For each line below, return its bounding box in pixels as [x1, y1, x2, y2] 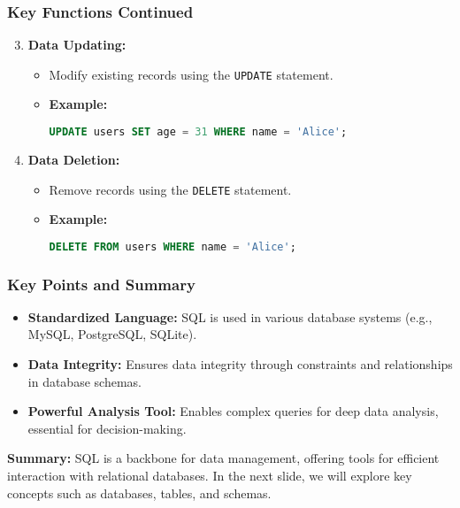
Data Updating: [27, 35, 126, 54]
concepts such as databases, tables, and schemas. [7, 483, 272, 502]
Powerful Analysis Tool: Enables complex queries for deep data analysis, [27, 402, 439, 420]
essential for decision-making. [27, 419, 187, 437]
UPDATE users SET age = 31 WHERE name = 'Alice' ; [49, 126, 348, 139]
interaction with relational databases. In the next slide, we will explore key [7, 466, 412, 485]
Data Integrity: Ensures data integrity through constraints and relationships [27, 355, 453, 373]
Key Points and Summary [7, 273, 195, 295]
